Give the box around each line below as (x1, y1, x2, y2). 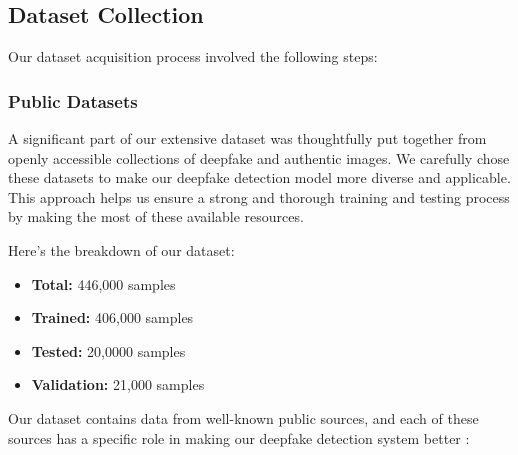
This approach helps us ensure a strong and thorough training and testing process (8, 186, 510, 207)
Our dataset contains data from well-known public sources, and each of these (8, 407, 479, 428)
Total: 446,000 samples (31, 273, 176, 294)
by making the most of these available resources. (8, 206, 304, 227)
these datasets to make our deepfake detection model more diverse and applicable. (8, 167, 511, 188)
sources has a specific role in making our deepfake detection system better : (8, 427, 470, 448)
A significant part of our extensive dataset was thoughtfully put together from (8, 128, 487, 149)
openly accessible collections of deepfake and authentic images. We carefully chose (8, 147, 510, 168)
